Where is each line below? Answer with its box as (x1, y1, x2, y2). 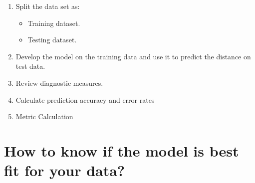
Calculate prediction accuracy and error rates (15, 94, 155, 105)
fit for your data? (4, 160, 125, 181)
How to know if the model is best (4, 140, 239, 161)
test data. (15, 61, 45, 71)
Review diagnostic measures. (15, 77, 103, 88)
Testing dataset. (27, 34, 77, 45)
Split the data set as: (15, 1, 80, 11)
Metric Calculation (15, 111, 73, 122)
